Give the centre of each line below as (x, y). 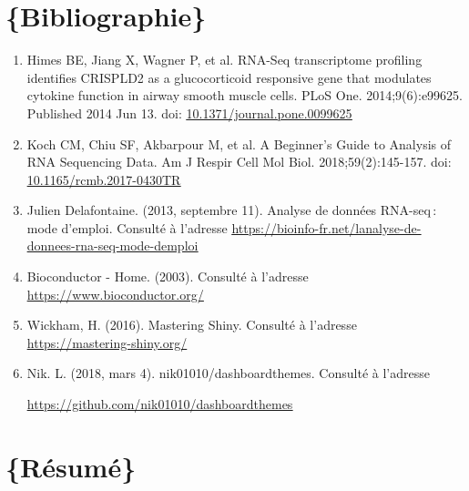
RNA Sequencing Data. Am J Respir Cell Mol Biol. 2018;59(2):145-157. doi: (239, 162)
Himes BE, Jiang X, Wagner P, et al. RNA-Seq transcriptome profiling (224, 60)
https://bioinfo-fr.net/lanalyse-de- (326, 227)
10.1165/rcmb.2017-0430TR (104, 179)
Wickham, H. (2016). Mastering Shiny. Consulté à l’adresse (192, 325)
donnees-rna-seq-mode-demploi (112, 245)
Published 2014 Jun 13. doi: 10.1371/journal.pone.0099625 (189, 113)
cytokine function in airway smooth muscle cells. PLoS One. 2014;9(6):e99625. (245, 95)
